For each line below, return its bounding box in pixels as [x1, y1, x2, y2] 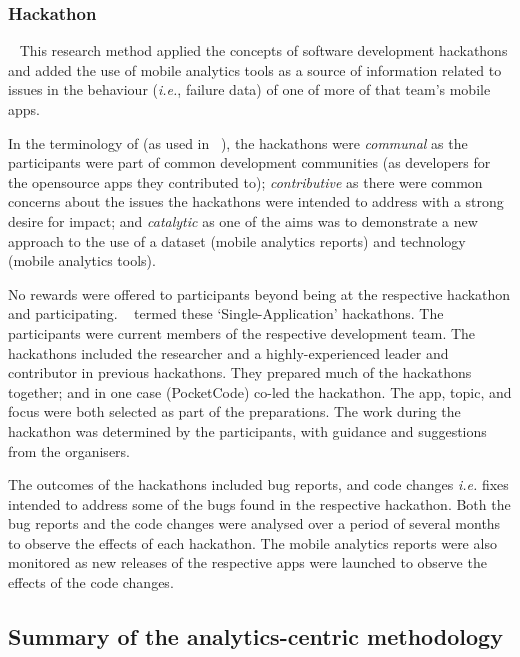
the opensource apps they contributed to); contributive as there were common [8, 171, 483, 192]
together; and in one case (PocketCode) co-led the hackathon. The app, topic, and [8, 381, 512, 402]
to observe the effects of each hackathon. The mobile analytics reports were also [8, 532, 497, 553]
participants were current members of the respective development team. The [8, 322, 476, 343]
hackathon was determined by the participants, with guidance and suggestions [8, 420, 487, 441]
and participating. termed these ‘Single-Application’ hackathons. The [8, 303, 444, 324]
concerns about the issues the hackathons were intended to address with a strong [8, 191, 504, 212]
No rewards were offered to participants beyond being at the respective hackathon [8, 283, 511, 304]
